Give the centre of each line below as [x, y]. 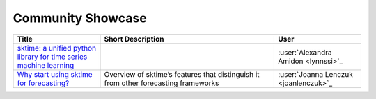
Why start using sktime [55, 74]
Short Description [134, 39]
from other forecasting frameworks [162, 83]
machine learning [46, 65]
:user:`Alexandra [305, 52]
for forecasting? [43, 83]
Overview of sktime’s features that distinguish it [182, 74]
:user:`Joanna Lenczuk [315, 74]
